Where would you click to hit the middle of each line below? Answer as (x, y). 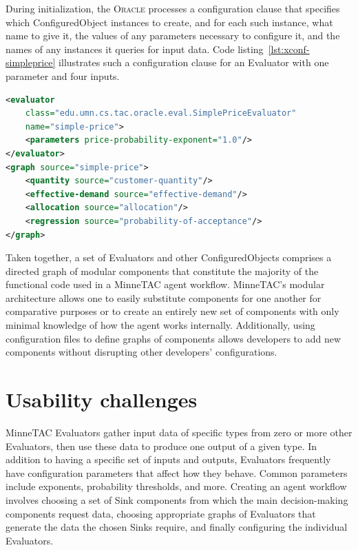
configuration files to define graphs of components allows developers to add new (173, 338)
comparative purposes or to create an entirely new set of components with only (172, 311)
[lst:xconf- (289, 49)
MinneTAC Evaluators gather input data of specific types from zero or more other (179, 432)
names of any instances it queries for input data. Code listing (135, 49)
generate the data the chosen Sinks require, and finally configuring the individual (177, 527)
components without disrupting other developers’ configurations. (141, 352)
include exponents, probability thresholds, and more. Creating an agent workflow (176, 486)
